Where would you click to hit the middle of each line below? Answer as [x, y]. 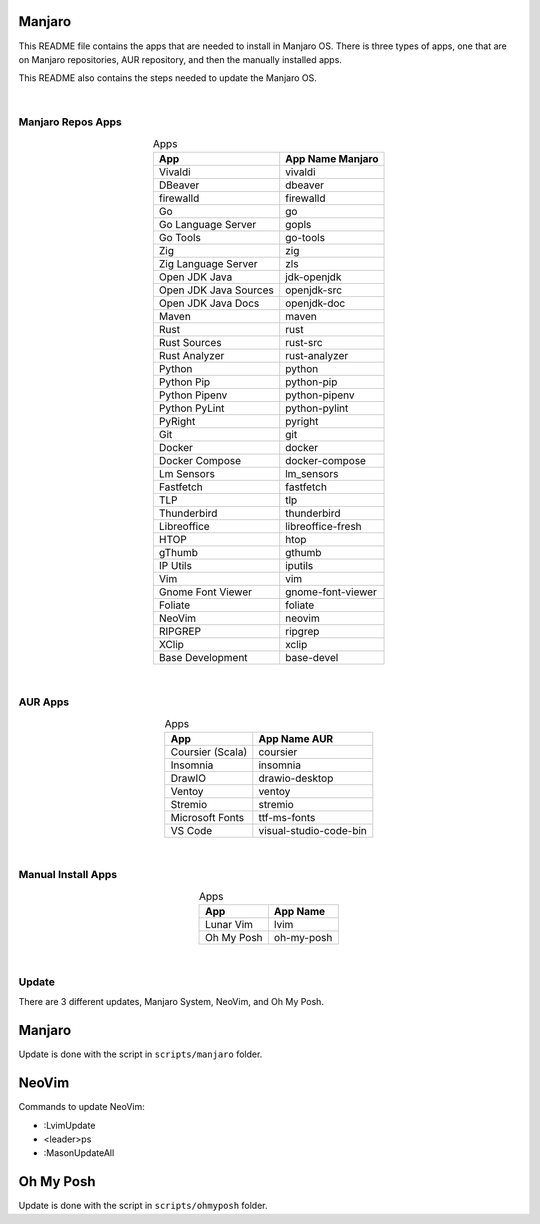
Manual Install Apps [68, 875]
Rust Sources [190, 343]
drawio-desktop [296, 778]
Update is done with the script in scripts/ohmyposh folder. [143, 1206]
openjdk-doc [315, 303]
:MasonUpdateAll [79, 1153]
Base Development [203, 658]
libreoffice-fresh [323, 527]
